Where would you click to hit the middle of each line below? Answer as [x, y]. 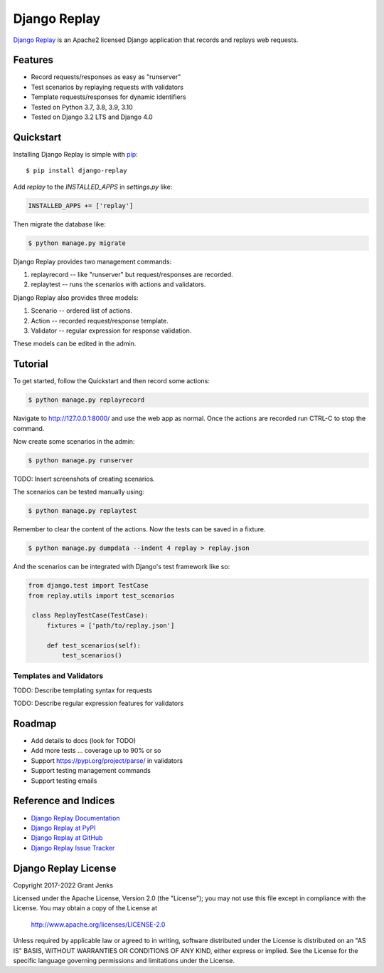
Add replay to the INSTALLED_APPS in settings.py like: [93, 187]
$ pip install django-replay [76, 171]
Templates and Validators [58, 676]
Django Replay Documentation [75, 818]
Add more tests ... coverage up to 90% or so [96, 751]
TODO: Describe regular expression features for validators [98, 703]
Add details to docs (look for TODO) [84, 741]
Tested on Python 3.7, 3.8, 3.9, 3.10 [82, 107]
